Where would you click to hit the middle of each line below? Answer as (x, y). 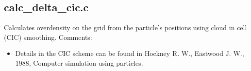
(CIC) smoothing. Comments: (48, 37)
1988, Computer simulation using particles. (79, 62)
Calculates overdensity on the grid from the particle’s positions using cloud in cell (125, 27)
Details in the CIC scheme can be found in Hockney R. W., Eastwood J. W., (130, 53)
